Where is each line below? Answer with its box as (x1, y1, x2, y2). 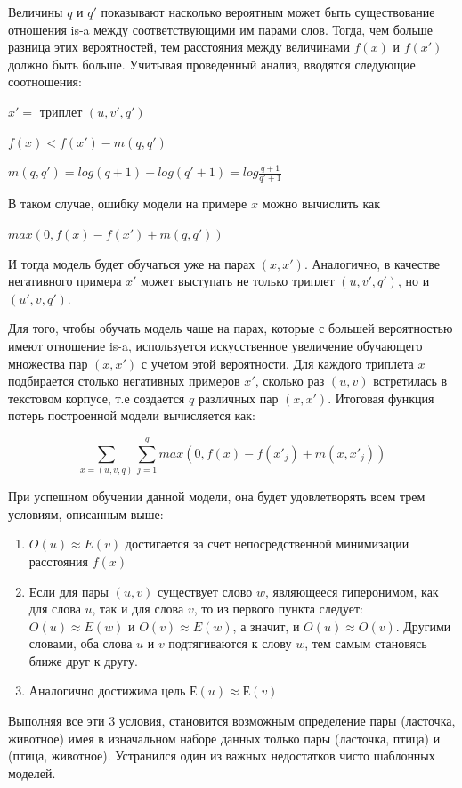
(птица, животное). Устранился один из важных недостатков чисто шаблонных (8, 746, 435, 765)
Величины (8, 3, 63, 20)
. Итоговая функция (328, 388, 434, 407)
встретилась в (373, 371, 448, 390)
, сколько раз (255, 371, 325, 390)
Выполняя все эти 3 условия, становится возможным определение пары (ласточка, (8, 711, 456, 730)
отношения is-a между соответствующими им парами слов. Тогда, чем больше (8, 20, 433, 38)
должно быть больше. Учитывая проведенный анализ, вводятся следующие (8, 54, 416, 73)
